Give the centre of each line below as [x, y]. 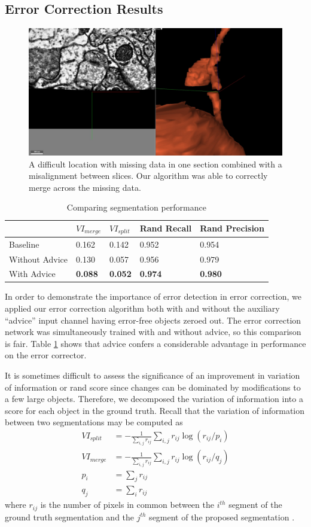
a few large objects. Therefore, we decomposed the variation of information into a [154, 399]
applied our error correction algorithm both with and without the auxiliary [142, 308]
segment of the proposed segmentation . [222, 517]
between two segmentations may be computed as [94, 422]
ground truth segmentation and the [70, 517]
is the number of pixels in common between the [127, 505]
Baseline [24, 244]
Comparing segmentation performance [136, 207]
